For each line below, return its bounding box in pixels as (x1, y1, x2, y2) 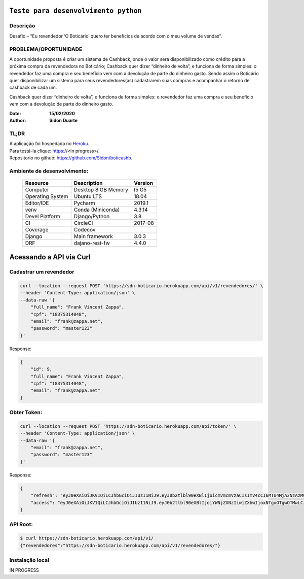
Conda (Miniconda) (73, 206, 120, 213)
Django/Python (73, 213, 110, 220)
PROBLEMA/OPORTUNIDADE (9, 46, 83, 53)
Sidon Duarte (49, 117, 78, 124)
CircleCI (73, 219, 93, 226)
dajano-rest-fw (73, 239, 110, 246)
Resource (25, 179, 49, 186)
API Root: (9, 521, 33, 528)
